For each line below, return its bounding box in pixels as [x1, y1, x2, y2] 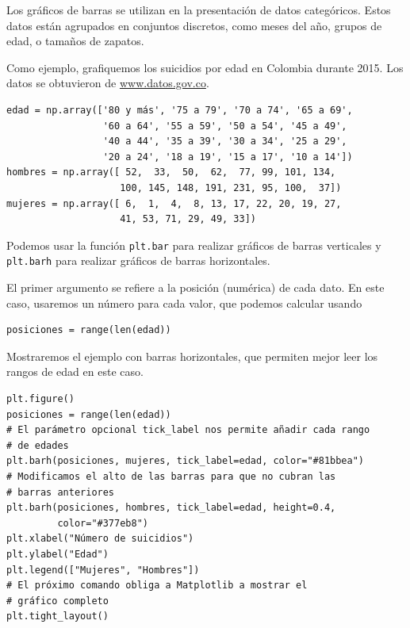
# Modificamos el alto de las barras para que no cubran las [6, 470, 336, 482]
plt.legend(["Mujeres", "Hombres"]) [6, 564, 200, 576]
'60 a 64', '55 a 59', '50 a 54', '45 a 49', [102, 120, 347, 132]
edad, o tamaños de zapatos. [6, 33, 144, 49]
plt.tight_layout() [6, 611, 109, 622]
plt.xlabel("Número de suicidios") [6, 533, 194, 545]
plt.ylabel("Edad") [6, 548, 109, 560]
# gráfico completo [6, 595, 109, 607]
